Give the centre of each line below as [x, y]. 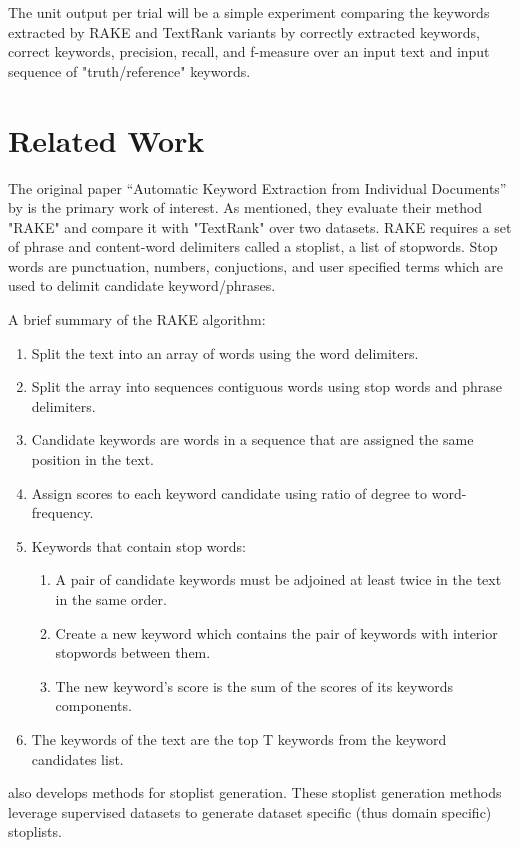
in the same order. [111, 599]
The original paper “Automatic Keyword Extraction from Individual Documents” [257, 187]
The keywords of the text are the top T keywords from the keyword [239, 738]
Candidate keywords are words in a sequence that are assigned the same [252, 439]
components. [93, 705]
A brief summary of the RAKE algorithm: [137, 319]
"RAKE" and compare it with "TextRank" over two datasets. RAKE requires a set [260, 226]
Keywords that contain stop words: [138, 545]
